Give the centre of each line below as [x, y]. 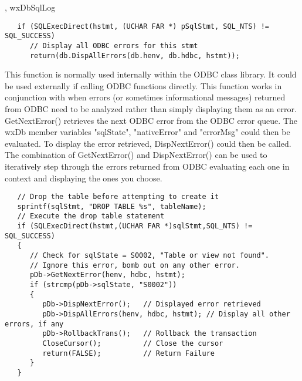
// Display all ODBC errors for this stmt [114, 45]
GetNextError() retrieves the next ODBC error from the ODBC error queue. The [151, 120]
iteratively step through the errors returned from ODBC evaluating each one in [147, 166]
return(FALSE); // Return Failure [128, 353]
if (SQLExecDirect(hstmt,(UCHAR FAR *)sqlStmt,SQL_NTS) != [135, 226]
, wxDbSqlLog [30, 7]
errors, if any [34, 324]
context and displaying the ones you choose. [84, 178]
